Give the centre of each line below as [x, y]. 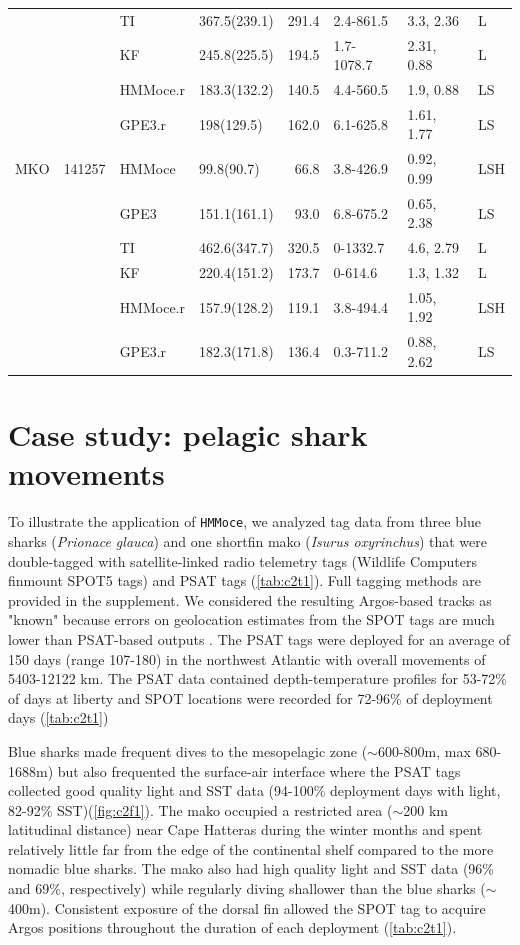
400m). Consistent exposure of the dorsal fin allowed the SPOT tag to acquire [247, 907]
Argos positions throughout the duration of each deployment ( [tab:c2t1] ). [232, 927]
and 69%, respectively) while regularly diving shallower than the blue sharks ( [247, 888]
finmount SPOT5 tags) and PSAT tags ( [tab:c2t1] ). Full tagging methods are [245, 580]
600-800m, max [424, 750]
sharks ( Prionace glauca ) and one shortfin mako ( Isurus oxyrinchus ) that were [247, 540]
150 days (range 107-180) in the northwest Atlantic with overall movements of [247, 658]
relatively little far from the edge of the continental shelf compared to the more [251, 848]
